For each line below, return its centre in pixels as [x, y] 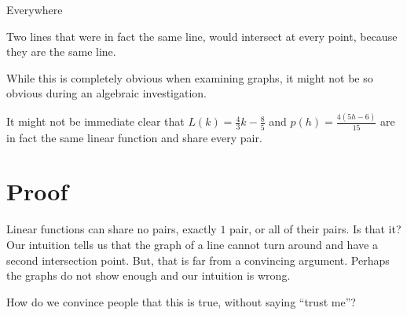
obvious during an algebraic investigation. [106, 93]
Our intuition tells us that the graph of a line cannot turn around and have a [192, 244]
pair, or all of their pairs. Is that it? [315, 229]
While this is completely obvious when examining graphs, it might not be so [190, 77]
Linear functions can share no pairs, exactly [112, 229]
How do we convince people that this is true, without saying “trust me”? [181, 301]
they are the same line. [61, 51]
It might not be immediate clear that [95, 121]
